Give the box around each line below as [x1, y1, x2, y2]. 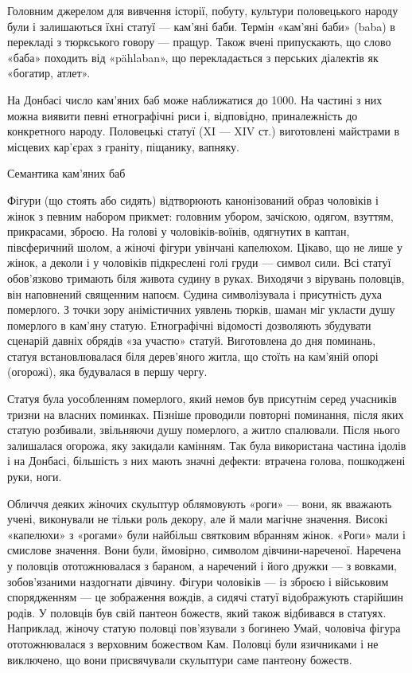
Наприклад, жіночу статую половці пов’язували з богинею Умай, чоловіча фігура [7, 620, 401, 636]
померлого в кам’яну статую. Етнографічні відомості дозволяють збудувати [7, 316, 371, 333]
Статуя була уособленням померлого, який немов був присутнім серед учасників [7, 390, 397, 407]
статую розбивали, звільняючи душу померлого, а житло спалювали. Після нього [7, 421, 400, 438]
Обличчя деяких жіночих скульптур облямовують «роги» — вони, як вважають [7, 495, 392, 511]
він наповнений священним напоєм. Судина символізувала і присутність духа [7, 285, 382, 302]
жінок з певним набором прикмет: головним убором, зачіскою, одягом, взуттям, [7, 207, 394, 224]
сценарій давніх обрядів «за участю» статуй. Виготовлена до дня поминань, [7, 332, 376, 349]
